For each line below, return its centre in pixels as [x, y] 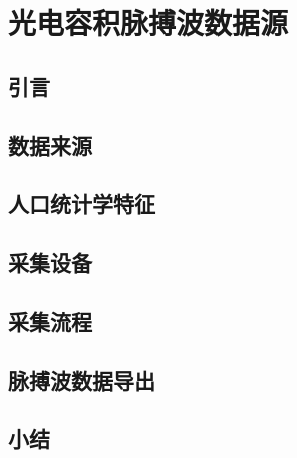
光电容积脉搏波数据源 [148, 22]
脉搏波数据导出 [81, 379]
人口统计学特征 [81, 203]
